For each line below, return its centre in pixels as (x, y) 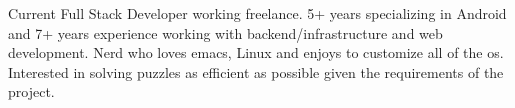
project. (31, 91)
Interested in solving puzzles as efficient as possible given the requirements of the (256, 71)
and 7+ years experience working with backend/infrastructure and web (225, 32)
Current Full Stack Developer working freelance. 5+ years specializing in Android (257, 13)
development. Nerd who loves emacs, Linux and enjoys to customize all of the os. (256, 52)
